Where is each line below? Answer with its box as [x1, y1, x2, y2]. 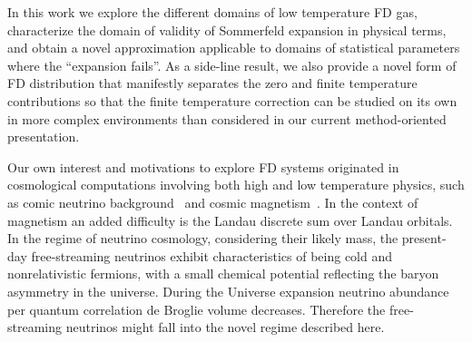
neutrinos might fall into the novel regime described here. [65, 318, 385, 337]
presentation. [7, 127, 80, 146]
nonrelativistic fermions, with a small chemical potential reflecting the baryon [7, 264, 439, 283]
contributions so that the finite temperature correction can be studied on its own [7, 91, 457, 110]
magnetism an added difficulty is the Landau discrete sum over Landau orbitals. [7, 210, 453, 230]
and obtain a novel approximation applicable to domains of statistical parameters [7, 38, 460, 57]
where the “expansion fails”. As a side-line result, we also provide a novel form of [7, 55, 457, 74]
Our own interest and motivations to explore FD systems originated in [7, 157, 399, 176]
